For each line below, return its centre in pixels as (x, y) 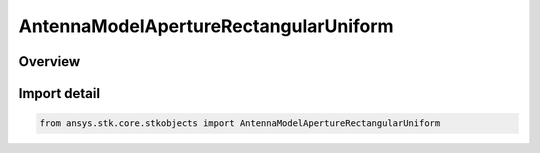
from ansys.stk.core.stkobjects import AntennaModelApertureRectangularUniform (240, 123)
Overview (49, 61)
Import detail (59, 93)
